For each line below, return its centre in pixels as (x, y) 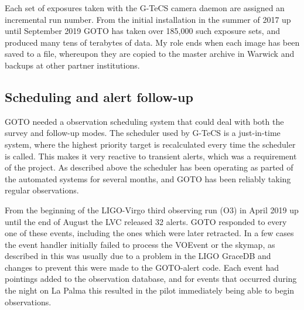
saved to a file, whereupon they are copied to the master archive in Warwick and (150, 54)
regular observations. (42, 190)
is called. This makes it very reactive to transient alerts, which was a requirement (151, 156)
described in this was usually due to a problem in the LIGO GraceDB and (138, 256)
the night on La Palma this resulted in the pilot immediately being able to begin (150, 290)
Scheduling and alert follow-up (99, 96)
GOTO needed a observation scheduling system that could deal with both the (144, 121)
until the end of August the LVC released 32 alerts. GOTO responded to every (146, 221)
